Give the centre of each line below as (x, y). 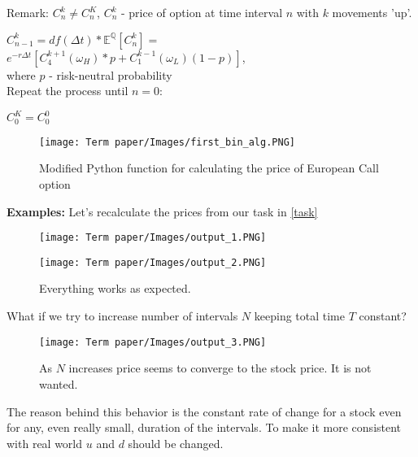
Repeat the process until (67, 91)
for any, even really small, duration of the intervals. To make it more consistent (204, 427)
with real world (45, 443)
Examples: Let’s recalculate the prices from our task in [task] (162, 211)
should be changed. (176, 443)
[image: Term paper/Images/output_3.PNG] (153, 342)
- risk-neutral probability (111, 74)
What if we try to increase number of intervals (122, 316)
